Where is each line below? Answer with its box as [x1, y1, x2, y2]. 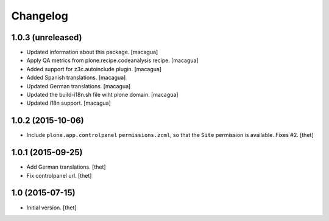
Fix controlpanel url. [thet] [26, 172, 92, 179]
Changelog [11, 9, 68, 23]
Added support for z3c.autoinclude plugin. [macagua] [26, 65, 161, 72]
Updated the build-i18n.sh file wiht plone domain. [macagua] [26, 91, 179, 99]
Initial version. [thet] [26, 204, 77, 211]
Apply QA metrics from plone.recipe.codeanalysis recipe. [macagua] [26, 57, 199, 64]
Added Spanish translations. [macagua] [26, 74, 126, 82]
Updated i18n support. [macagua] [26, 99, 111, 107]
